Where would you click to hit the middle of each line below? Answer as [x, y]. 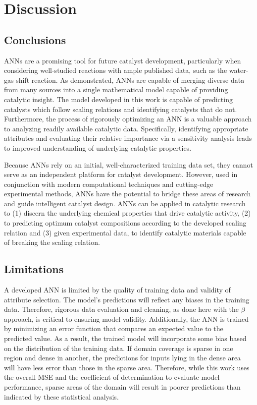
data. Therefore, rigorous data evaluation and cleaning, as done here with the [122, 309]
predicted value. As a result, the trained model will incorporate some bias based [125, 338]
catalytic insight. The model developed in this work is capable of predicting [118, 99]
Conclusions [35, 39]
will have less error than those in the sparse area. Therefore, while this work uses [127, 367]
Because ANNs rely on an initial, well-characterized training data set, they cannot [129, 164]
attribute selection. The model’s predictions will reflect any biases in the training [127, 299]
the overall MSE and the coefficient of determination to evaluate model [112, 377]
